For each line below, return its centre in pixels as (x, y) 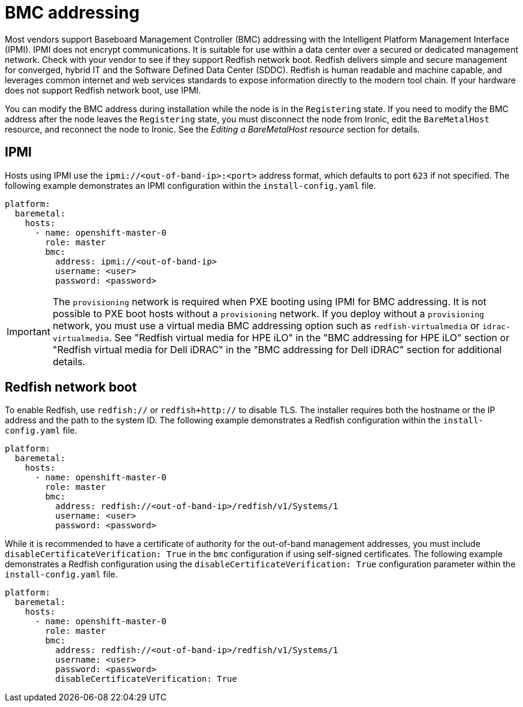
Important (28, 331)
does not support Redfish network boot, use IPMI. (103, 90)
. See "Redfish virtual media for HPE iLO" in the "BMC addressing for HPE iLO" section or (309, 337)
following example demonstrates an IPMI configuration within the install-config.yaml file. (191, 185)
